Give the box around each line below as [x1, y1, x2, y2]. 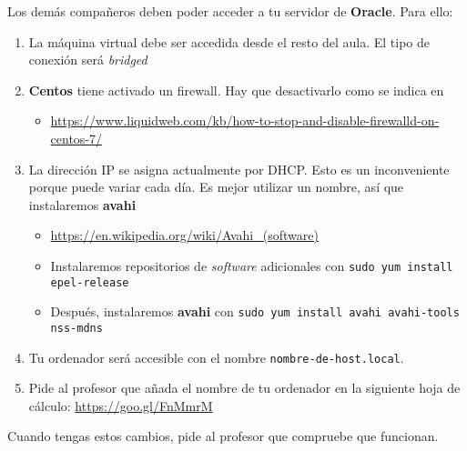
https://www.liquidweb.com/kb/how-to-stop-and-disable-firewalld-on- [50, 111, 440, 130]
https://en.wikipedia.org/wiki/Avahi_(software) [50, 225, 319, 245]
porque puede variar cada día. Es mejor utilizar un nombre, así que [28, 177, 404, 196]
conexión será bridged [28, 50, 147, 69]
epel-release [50, 276, 129, 289]
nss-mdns [50, 321, 103, 335]
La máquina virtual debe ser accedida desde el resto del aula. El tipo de [28, 32, 430, 51]
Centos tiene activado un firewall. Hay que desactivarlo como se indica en [28, 80, 444, 99]
